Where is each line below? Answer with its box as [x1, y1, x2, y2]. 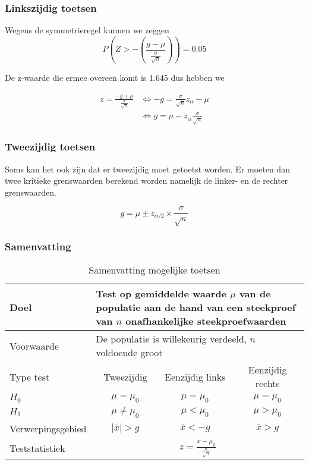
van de [239, 287, 271, 301]
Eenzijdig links [164, 369, 226, 384]
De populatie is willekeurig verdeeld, [96, 332, 247, 346]
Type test [10, 369, 50, 384]
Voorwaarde [10, 338, 59, 353]
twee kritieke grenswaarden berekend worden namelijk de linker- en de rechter [5, 174, 288, 187]
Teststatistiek [10, 441, 65, 455]
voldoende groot [96, 345, 163, 360]
